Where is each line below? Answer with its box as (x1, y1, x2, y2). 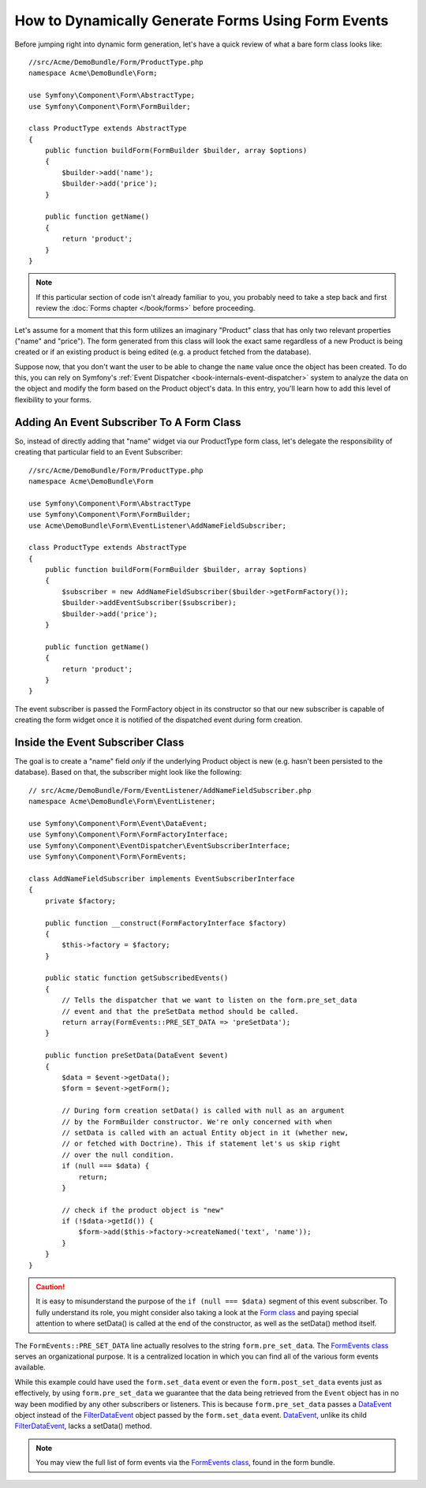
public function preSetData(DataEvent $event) (44, 1051, 229, 1060)
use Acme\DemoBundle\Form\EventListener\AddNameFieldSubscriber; (28, 521, 287, 530)
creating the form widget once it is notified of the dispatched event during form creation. (14, 715, 303, 725)
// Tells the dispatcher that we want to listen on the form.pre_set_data (62, 996, 357, 1005)
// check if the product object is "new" (62, 1206, 225, 1214)
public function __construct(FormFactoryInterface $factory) (44, 918, 287, 927)
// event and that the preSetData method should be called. (62, 1007, 299, 1015)
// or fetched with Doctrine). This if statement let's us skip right (62, 1139, 341, 1148)
